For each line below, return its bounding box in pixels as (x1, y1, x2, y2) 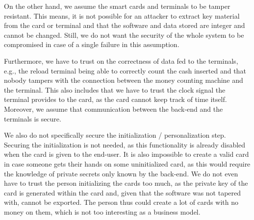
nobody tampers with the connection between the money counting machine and (4, 75, 243, 85)
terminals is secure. (4, 113, 61, 123)
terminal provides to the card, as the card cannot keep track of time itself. (4, 94, 227, 104)
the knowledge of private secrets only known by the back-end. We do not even (4, 168, 238, 178)
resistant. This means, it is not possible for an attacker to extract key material (4, 10, 240, 21)
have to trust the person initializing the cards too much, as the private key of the (4, 178, 248, 188)
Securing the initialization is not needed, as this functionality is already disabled (4, 139, 246, 149)
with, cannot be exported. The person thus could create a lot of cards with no (4, 197, 238, 207)
